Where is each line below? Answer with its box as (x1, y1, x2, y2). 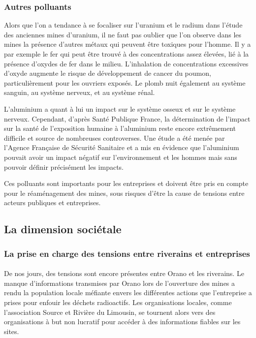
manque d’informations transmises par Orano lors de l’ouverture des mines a (4, 277, 235, 288)
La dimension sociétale (4, 221, 122, 237)
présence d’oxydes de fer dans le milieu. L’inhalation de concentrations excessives (4, 58, 249, 68)
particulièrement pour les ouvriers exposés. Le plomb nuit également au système (4, 77, 246, 88)
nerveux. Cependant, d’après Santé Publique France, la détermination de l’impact (4, 113, 251, 123)
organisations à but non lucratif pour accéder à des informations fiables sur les (4, 316, 241, 327)
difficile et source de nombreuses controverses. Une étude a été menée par (4, 132, 225, 143)
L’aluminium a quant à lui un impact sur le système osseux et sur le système (4, 103, 236, 114)
